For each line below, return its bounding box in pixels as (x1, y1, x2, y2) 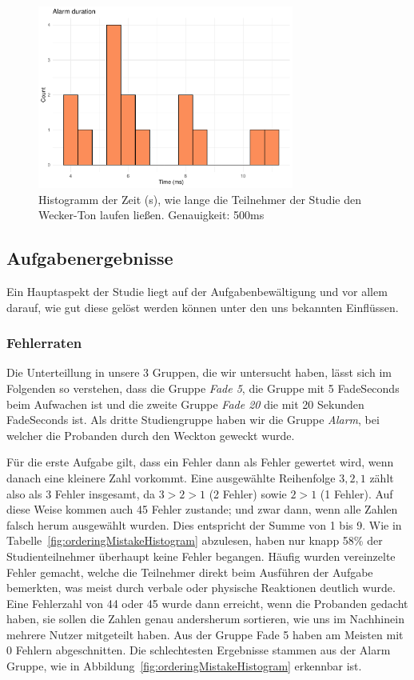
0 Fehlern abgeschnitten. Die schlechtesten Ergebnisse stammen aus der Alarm (6, 642, 391, 658)
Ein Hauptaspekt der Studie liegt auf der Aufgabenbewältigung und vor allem (6, 282, 388, 299)
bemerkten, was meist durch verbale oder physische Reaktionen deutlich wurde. (6, 579, 396, 596)
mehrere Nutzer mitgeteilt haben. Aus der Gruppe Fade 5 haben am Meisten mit (6, 626, 404, 642)
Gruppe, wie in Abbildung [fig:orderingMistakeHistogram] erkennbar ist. (6, 658, 362, 674)
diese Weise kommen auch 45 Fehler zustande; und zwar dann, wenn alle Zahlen (6, 501, 398, 518)
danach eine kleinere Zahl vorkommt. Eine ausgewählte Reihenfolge (6, 469, 336, 486)
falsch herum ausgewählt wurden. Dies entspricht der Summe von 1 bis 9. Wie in (6, 516, 402, 533)
